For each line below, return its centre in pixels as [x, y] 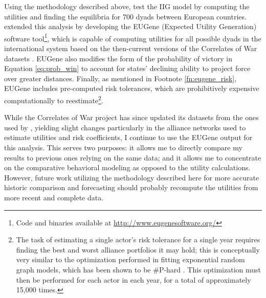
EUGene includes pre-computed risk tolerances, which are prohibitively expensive [132, 88]
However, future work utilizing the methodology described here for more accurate [132, 177]
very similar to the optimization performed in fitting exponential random [130, 259]
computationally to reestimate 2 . [54, 99]
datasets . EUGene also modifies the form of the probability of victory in [118, 58]
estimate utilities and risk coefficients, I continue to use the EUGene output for [128, 137]
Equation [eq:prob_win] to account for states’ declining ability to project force [127, 68]
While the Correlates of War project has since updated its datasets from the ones [131, 117]
